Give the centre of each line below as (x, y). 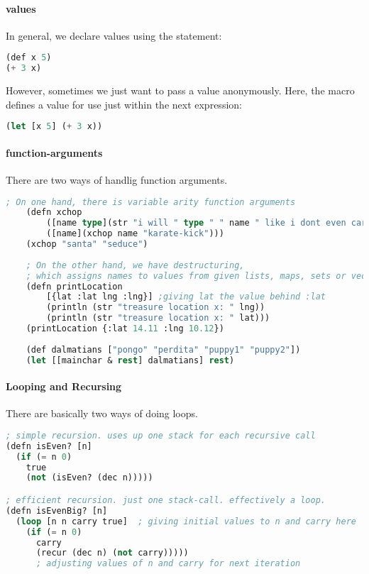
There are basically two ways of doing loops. (102, 413)
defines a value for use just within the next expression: (124, 104)
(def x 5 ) (29, 58)
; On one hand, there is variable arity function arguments (151, 202)
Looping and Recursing (64, 386)
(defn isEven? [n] (49, 446)
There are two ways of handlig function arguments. (117, 180)
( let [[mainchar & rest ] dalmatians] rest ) (130, 360)
